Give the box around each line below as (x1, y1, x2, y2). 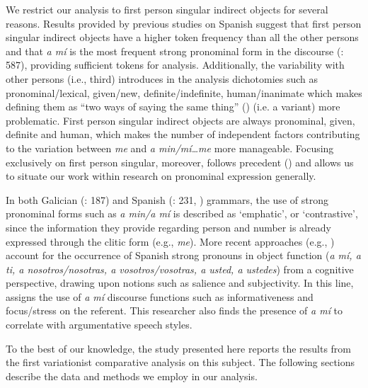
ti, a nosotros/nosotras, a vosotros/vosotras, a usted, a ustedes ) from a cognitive (6, 261, 354, 276)
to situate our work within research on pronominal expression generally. (6, 169, 316, 183)
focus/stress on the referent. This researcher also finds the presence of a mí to (6, 303, 343, 318)
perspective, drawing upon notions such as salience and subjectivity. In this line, (6, 275, 354, 290)
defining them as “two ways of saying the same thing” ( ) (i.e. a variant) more (6, 99, 340, 114)
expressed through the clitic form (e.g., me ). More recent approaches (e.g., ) (6, 234, 335, 249)
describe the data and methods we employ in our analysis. (6, 368, 258, 383)
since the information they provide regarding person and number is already (6, 219, 331, 234)
